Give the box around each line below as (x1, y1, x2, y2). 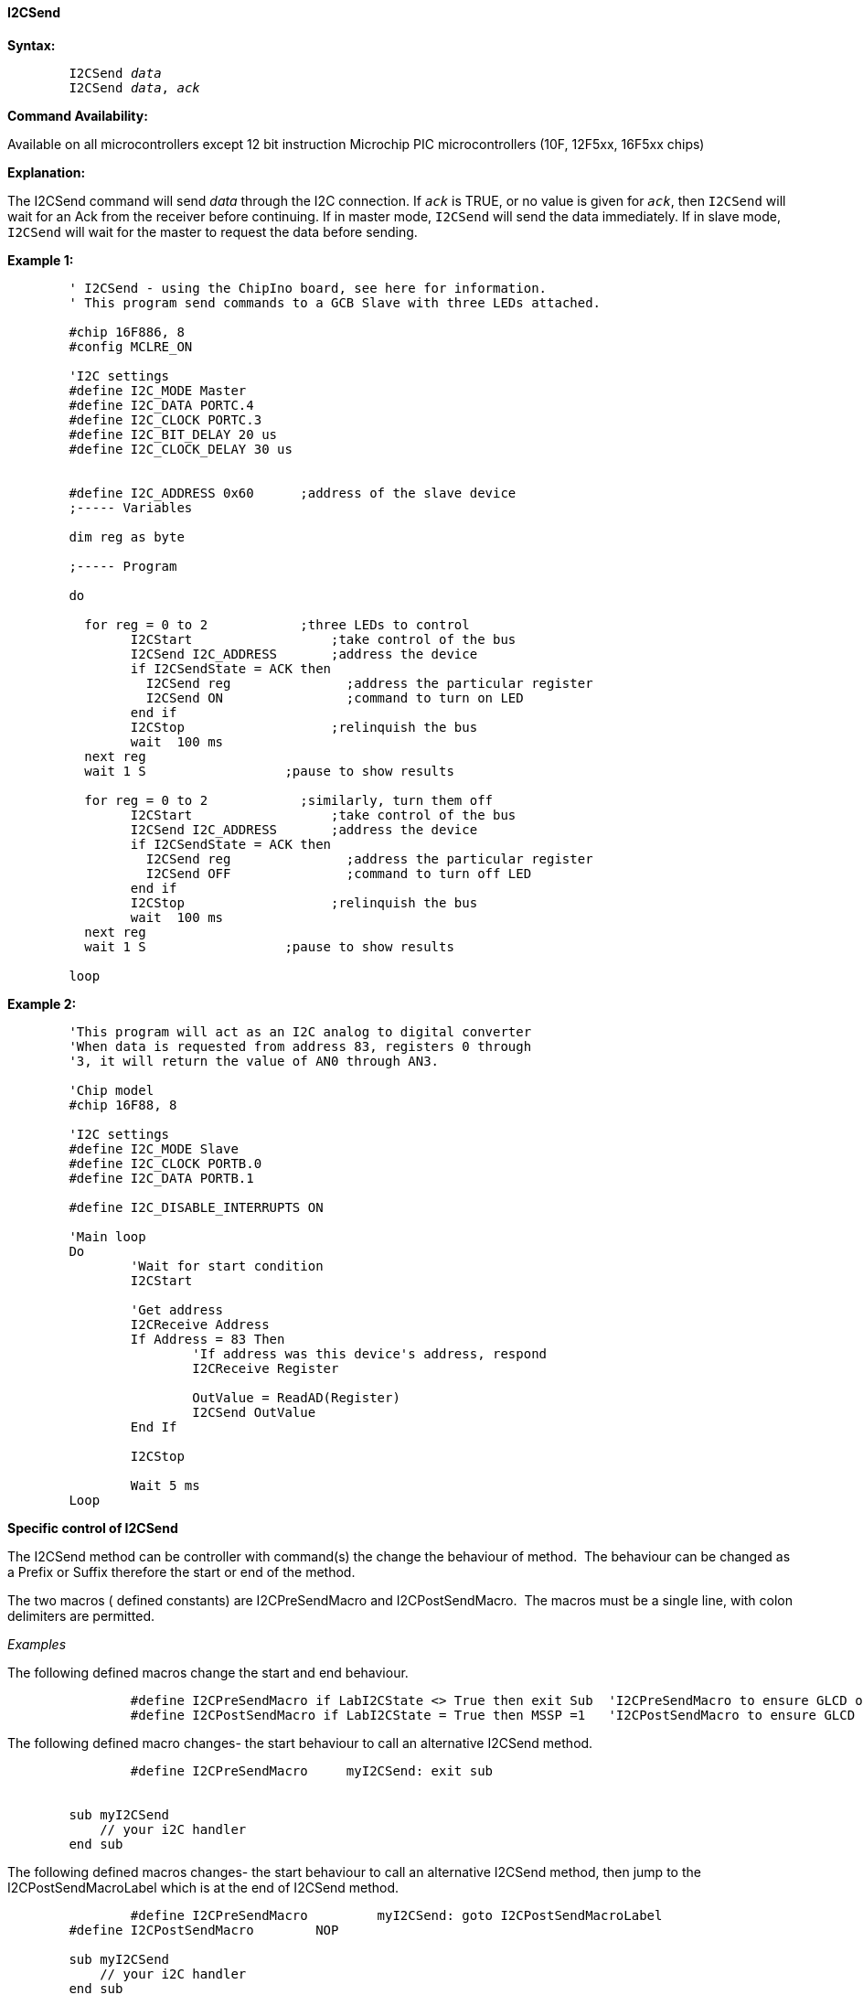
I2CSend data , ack (69, 80, 200, 95)
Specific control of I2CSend (7, 1519, 178, 1536)
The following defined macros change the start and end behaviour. (7, 1664, 409, 1680)
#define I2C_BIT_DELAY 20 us (69, 426, 278, 442)
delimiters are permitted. (7, 1607, 155, 1624)
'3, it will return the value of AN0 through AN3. (69, 1053, 440, 1068)
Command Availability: (7, 107, 148, 123)
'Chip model (69, 1082, 154, 1098)
